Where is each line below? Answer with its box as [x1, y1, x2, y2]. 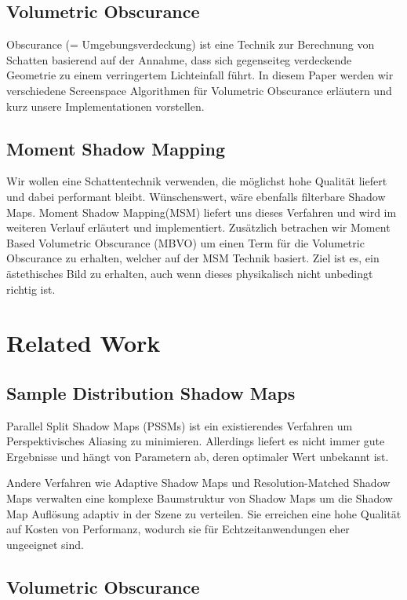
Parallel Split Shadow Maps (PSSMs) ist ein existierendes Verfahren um [6, 417, 353, 434]
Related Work [6, 327, 161, 359]
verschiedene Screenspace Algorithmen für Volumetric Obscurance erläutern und [6, 82, 392, 98]
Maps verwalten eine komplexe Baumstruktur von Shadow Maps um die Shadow [6, 490, 393, 507]
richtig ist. [6, 280, 56, 297]
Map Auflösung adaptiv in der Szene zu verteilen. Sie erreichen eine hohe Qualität [6, 505, 402, 521]
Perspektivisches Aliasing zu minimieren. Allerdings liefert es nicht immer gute [6, 433, 385, 449]
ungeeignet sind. [6, 536, 84, 552]
